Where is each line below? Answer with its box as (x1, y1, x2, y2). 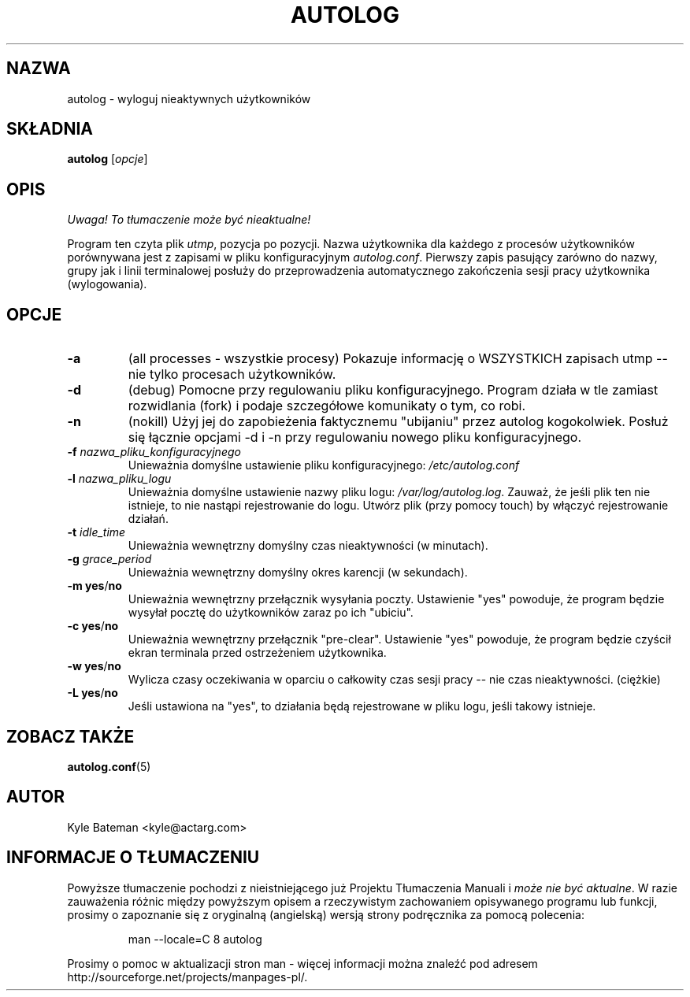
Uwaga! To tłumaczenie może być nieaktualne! (67, 213, 311, 227)
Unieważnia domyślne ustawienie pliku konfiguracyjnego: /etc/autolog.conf (128, 458, 520, 473)
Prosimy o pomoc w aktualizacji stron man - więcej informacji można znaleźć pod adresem (67, 956, 538, 970)
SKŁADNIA (6, 119, 93, 139)
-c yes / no (67, 619, 119, 633)
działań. (128, 512, 169, 526)
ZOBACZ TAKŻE (6, 726, 135, 747)
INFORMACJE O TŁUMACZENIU (6, 847, 260, 868)
